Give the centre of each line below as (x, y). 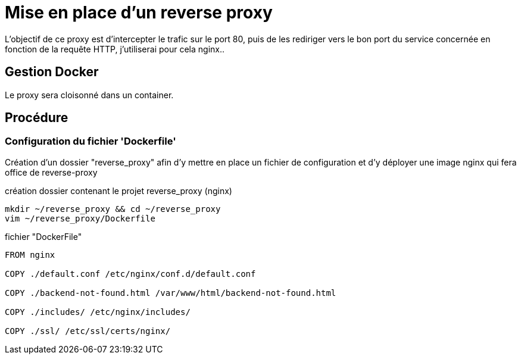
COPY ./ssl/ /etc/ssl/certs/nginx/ (88, 331)
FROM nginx (30, 255)
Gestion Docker (52, 72)
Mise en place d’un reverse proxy (139, 13)
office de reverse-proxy (51, 172)
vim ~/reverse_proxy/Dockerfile (80, 218)
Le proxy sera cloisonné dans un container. (89, 95)
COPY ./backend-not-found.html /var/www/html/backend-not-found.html (171, 293)
